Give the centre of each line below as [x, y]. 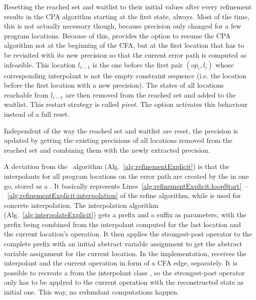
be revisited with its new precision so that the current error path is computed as [125, 54]
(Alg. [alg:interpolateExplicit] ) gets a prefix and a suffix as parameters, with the [125, 215]
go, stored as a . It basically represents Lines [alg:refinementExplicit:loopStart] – [126, 185]
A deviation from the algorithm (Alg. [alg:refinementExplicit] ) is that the [117, 166]
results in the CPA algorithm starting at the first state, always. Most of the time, [127, 16]
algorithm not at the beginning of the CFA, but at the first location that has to [124, 45]
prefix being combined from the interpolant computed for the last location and [123, 224]
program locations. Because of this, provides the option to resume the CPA [117, 35]
